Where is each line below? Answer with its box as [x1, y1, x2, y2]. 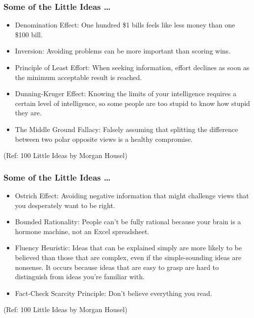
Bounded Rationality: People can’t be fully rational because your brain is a [15, 216, 241, 227]
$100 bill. [15, 29, 43, 39]
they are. [15, 107, 42, 118]
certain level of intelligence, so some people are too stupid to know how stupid [15, 98, 250, 108]
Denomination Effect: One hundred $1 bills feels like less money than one [15, 20, 235, 30]
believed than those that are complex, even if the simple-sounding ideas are [15, 252, 241, 262]
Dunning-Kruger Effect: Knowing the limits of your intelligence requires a [15, 88, 236, 99]
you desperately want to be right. [15, 200, 115, 210]
